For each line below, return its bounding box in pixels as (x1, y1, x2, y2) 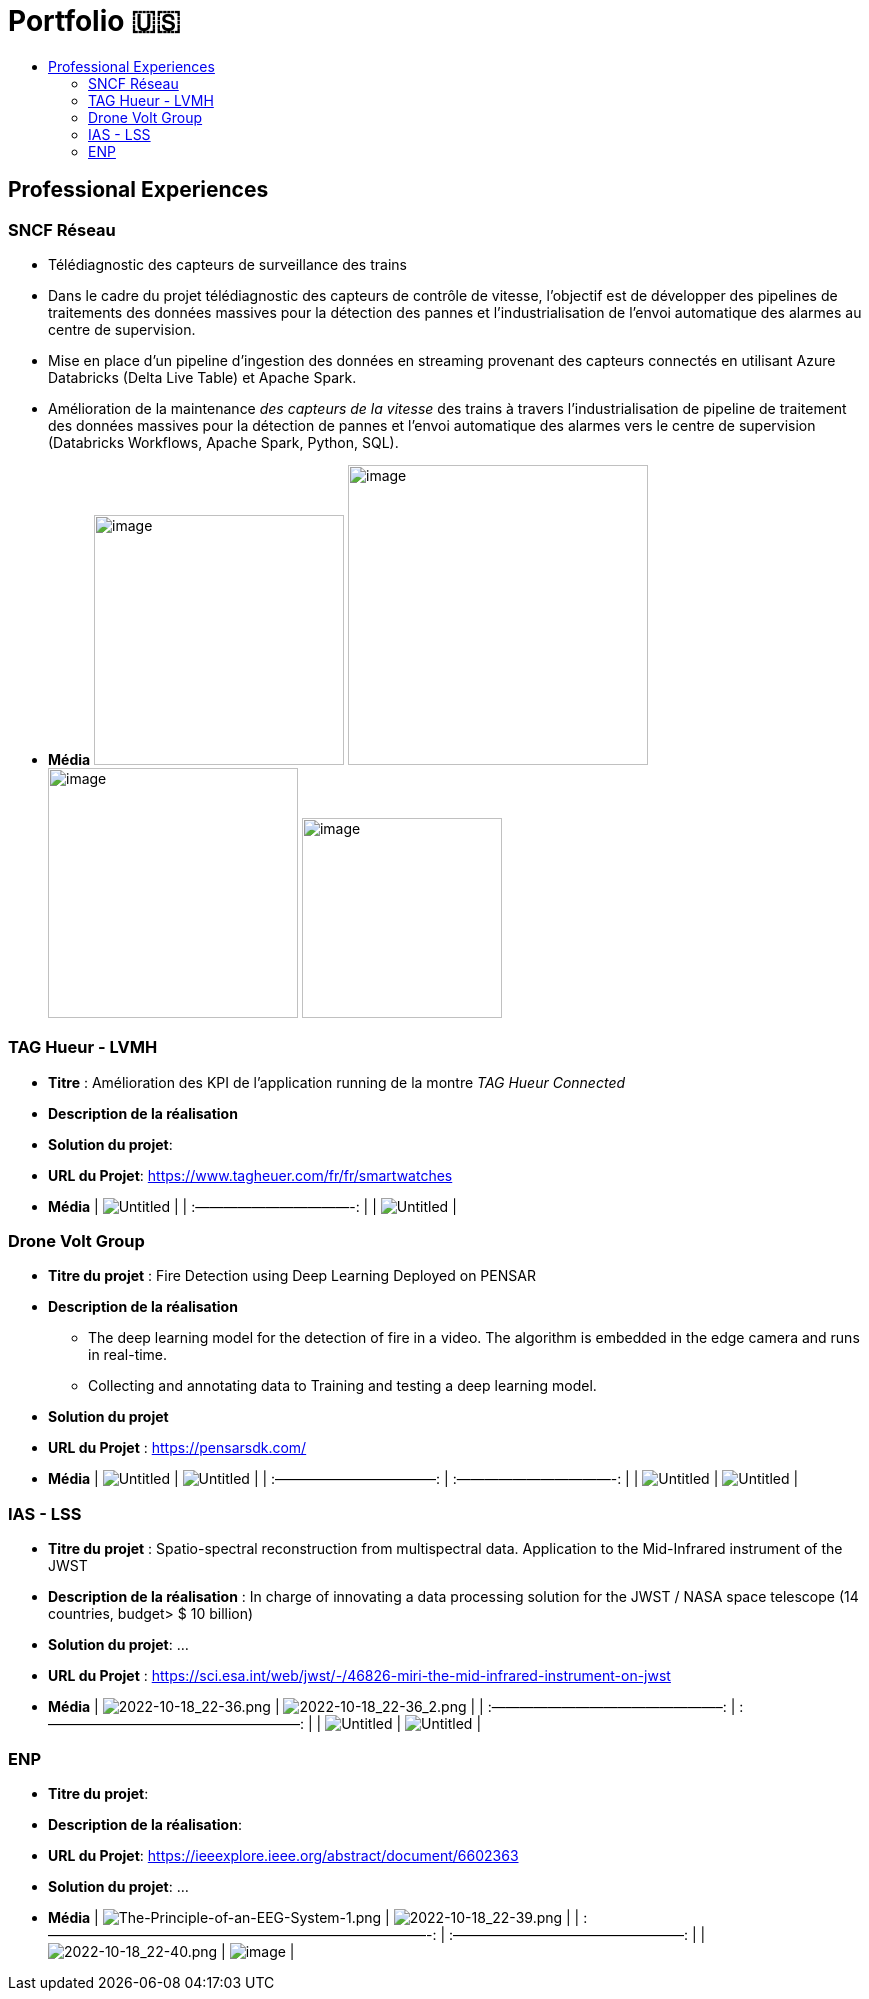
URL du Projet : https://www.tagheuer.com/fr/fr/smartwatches (48, 1166, 453, 1184)
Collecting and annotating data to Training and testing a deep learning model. (88, 1377, 597, 1395)
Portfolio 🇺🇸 (8, 4, 181, 38)
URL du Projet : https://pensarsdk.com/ (48, 1439, 307, 1457)
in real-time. (88, 1346, 168, 1364)
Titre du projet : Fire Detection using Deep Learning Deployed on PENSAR (48, 1267, 536, 1285)
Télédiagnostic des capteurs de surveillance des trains (48, 255, 407, 273)
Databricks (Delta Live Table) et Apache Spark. (48, 368, 357, 386)
